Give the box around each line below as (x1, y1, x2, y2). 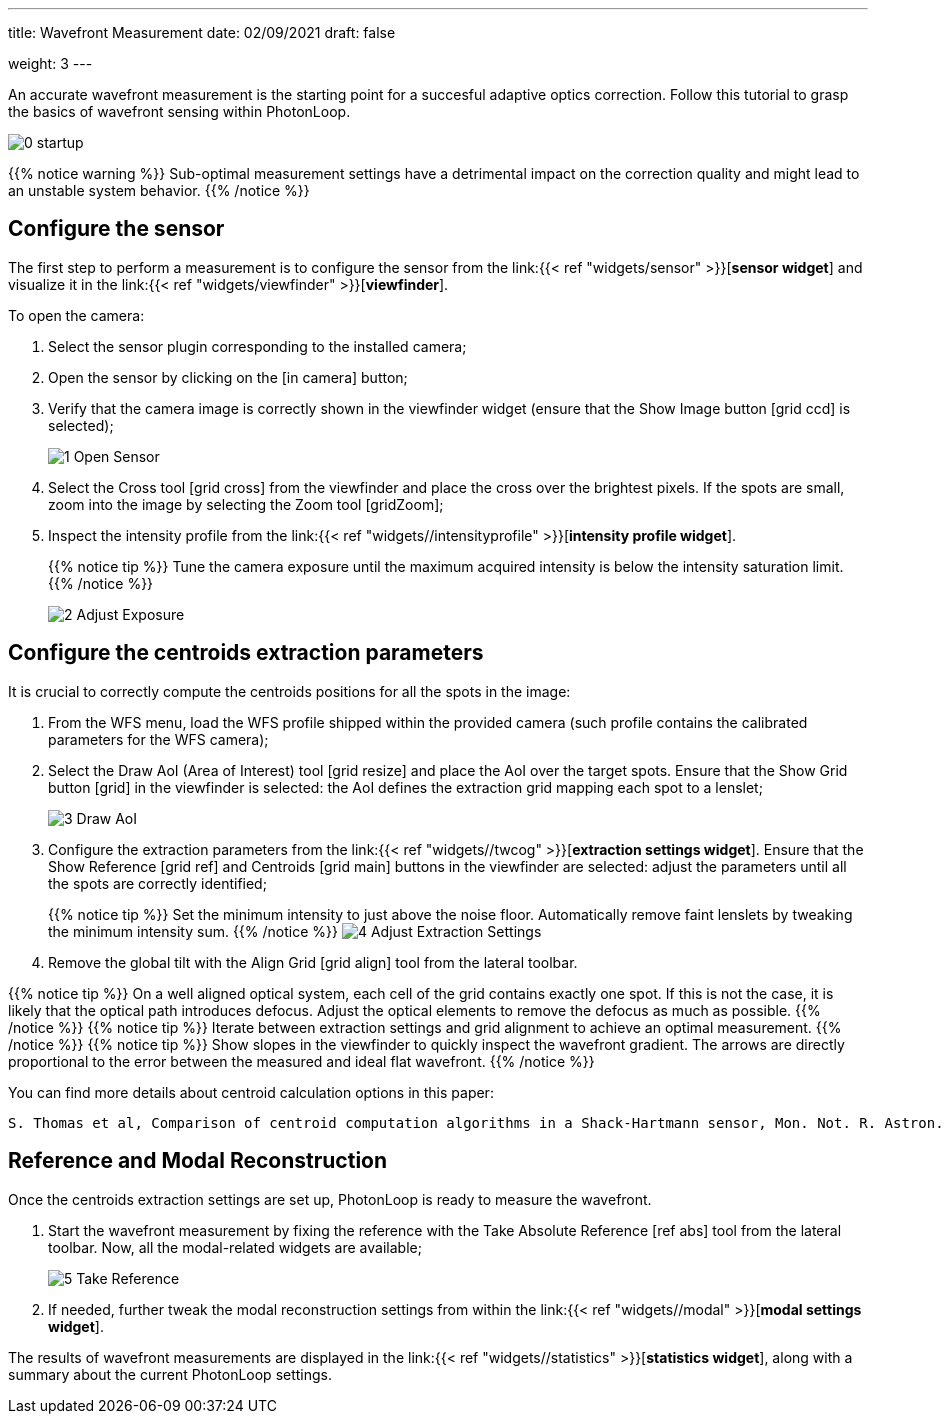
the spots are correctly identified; (48, 874, 267, 892)
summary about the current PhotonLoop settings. (8, 1365, 333, 1383)
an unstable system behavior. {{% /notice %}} (8, 182, 310, 199)
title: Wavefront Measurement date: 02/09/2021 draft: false (8, 24, 396, 41)
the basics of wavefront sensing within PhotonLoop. (8, 103, 351, 120)
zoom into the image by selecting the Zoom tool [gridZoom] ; (48, 495, 444, 513)
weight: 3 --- (8, 55, 93, 72)
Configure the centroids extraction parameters (8, 640, 484, 666)
